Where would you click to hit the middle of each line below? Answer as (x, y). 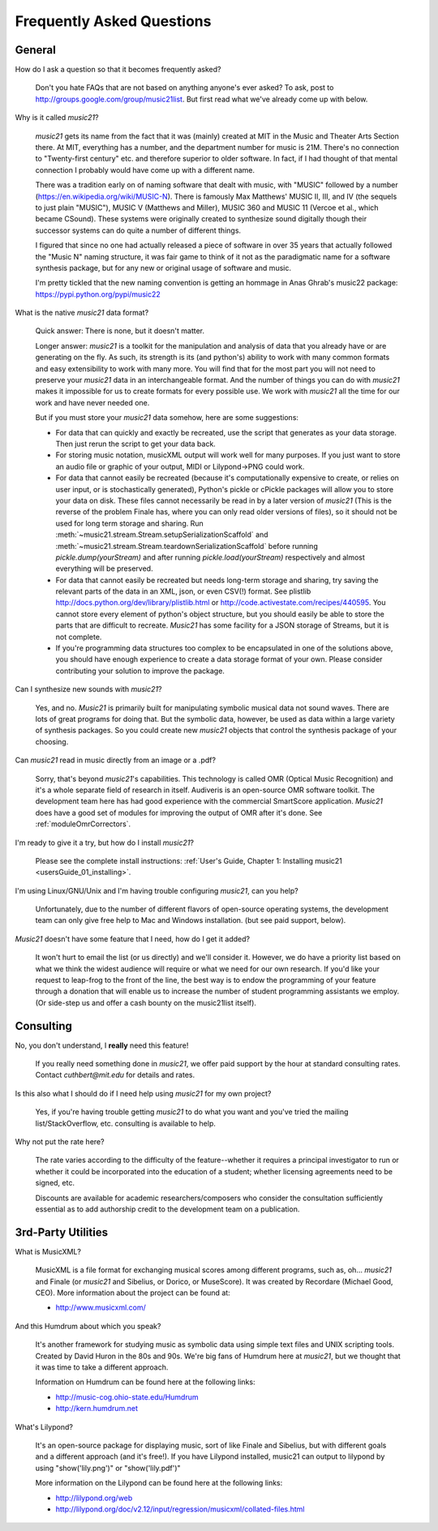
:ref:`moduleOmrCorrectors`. (83, 824)
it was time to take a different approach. (102, 1367)
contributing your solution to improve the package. (140, 671)
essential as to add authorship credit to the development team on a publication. (167, 1209)
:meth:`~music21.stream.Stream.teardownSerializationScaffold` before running (187, 546)
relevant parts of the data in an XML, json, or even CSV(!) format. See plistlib (183, 591)
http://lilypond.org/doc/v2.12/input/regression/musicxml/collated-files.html (180, 1509)
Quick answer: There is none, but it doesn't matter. (120, 331)
